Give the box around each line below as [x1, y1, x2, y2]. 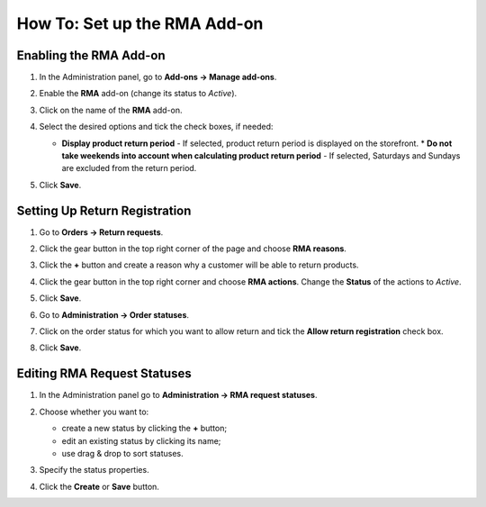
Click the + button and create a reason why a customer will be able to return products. [39, 259, 359, 270]
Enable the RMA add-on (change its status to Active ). [39, 88, 238, 99]
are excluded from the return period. [61, 163, 197, 174]
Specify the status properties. [39, 465, 149, 475]
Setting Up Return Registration [16, 203, 192, 218]
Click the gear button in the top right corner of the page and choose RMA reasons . [39, 243, 346, 254]
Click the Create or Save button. [39, 481, 159, 492]
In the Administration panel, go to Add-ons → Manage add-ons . [39, 72, 277, 83]
